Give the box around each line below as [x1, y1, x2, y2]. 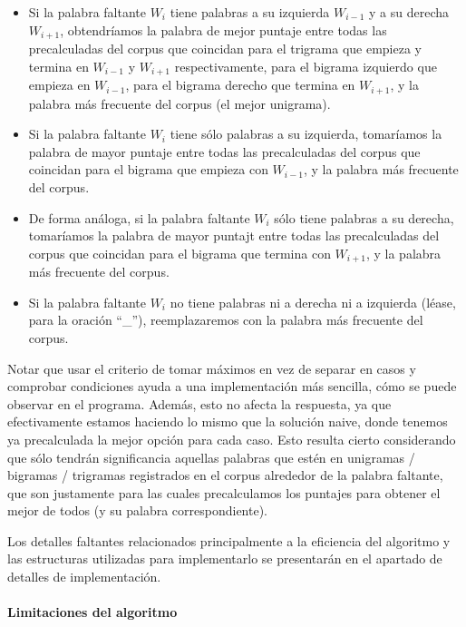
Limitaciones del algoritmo [7, 603, 178, 622]
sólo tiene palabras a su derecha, [274, 208, 454, 227]
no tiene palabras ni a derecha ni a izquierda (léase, [170, 292, 456, 311]
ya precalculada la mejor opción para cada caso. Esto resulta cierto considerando [7, 429, 456, 448]
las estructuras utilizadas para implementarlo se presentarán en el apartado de [7, 549, 442, 568]
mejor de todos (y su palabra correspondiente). [7, 501, 268, 520]
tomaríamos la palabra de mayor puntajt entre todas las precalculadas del [28, 226, 440, 245]
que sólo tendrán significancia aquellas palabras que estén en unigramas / [7, 447, 415, 466]
